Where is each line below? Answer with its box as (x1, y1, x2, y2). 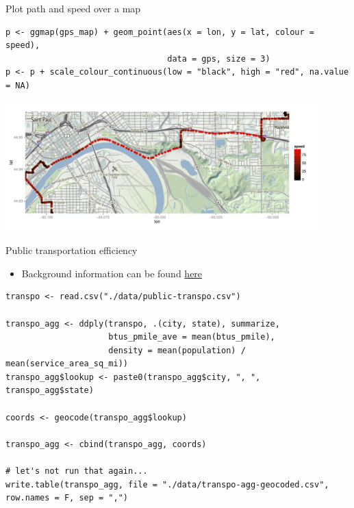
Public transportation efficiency (5, 243, 138, 257)
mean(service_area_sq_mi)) (5, 359, 128, 369)
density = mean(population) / (108, 345, 246, 355)
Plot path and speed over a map (5, 1, 141, 15)
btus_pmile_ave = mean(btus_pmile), (108, 332, 275, 342)
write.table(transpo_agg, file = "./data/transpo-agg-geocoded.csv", (5, 479, 329, 490)
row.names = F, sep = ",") (5, 493, 128, 503)
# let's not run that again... (5, 466, 148, 477)
